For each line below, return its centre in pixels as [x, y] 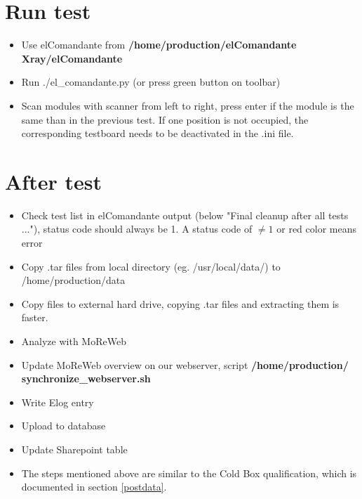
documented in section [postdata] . [94, 487]
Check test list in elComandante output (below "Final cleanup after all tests [185, 215]
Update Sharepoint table [74, 449]
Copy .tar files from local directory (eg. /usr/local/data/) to [151, 266]
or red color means [316, 229]
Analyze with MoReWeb [74, 341]
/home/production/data [73, 280]
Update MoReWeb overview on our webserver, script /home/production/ [185, 364]
